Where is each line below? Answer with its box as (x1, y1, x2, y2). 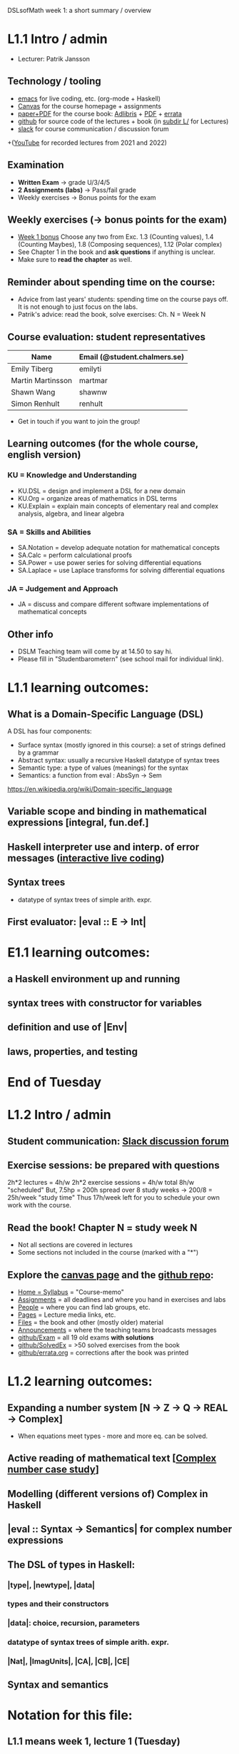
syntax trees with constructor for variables (7, 997, 202, 1009)
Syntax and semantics (7, 1678, 109, 1691)
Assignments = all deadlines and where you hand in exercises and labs (17, 1295, 226, 1304)
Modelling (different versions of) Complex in (7, 1487, 208, 1500)
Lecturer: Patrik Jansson (17, 54, 91, 63)
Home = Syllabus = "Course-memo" (17, 1288, 125, 1297)
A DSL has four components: (7, 727, 92, 735)
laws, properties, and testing (7, 1045, 138, 1058)
